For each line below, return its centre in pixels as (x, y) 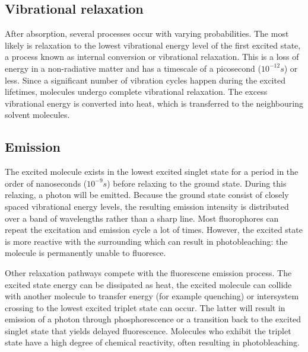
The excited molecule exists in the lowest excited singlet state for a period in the (152, 172)
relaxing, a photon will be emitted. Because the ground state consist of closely (147, 195)
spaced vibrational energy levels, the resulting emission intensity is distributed (147, 206)
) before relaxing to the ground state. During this (197, 183)
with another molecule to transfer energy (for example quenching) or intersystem (152, 296)
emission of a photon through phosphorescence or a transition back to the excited (153, 319)
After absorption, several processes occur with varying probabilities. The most (147, 33)
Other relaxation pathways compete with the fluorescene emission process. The (148, 272)
